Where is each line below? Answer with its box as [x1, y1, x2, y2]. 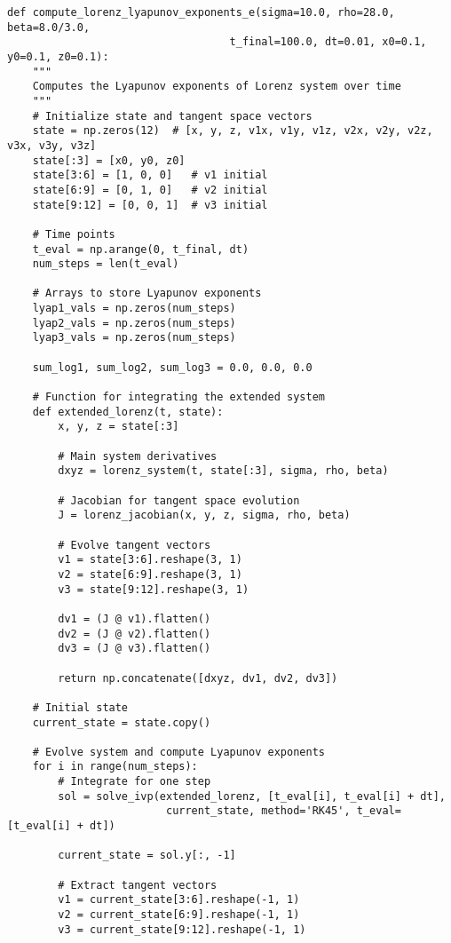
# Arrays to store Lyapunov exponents [32, 287, 262, 300]
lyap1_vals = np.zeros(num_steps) [32, 302, 236, 315]
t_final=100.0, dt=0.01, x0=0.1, [229, 36, 427, 49]
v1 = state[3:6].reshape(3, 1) [58, 553, 242, 567]
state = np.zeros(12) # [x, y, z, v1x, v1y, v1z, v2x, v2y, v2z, [32, 124, 433, 138]
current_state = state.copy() [32, 716, 211, 729]
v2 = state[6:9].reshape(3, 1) [58, 567, 242, 581]
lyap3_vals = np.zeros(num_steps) [32, 331, 236, 345]
